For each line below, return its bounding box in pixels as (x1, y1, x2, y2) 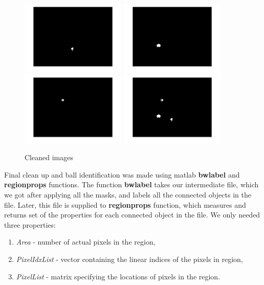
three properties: (4, 219, 56, 230)
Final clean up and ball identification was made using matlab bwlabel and (4, 169, 240, 180)
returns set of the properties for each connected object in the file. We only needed (4, 209, 260, 220)
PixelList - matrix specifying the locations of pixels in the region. (16, 271, 221, 281)
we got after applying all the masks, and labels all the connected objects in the (4, 189, 251, 200)
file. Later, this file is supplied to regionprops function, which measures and (4, 199, 246, 210)
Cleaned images (25, 152, 73, 163)
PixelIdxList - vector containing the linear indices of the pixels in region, (16, 254, 243, 264)
